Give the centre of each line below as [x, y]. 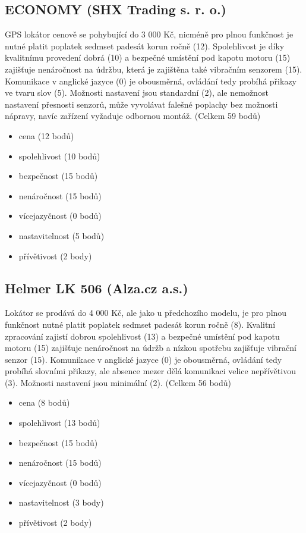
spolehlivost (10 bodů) [59, 156]
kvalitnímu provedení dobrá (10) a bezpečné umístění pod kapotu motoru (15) [148, 57]
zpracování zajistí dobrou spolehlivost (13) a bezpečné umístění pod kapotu [142, 336]
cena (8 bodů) [44, 402]
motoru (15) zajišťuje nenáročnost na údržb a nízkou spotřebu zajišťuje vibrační [151, 348]
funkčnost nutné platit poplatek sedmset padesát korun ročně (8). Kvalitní [140, 324]
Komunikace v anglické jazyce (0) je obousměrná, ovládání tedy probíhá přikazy [151, 81]
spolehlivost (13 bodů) [59, 423]
